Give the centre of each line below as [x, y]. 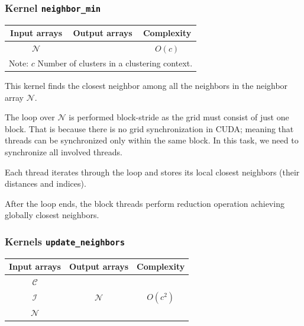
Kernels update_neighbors [65, 241]
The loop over [30, 117]
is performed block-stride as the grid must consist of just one [179, 117]
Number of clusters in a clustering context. [115, 63]
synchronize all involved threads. [64, 152]
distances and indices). [46, 183]
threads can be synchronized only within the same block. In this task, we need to [152, 140]
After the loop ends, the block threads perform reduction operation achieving [145, 203]
